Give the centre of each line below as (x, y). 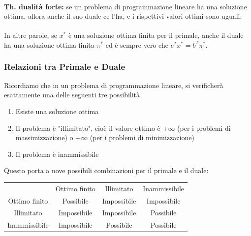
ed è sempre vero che (137, 44)
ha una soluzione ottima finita (49, 44)
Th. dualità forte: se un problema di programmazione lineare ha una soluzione (125, 6)
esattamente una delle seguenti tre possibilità (72, 95)
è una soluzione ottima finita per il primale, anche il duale (156, 35)
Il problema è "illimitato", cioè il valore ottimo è (88, 128)
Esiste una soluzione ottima (57, 111)
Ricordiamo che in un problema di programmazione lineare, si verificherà (114, 85)
